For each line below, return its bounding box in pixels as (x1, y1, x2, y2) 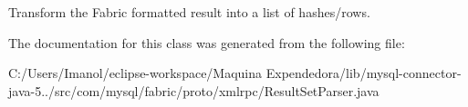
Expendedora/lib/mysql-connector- (265, 63, 462, 83)
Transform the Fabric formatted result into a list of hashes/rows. (8, 3, 370, 21)
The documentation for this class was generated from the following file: (8, 33, 405, 52)
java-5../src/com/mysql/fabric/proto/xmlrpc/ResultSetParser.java (8, 81, 380, 100)
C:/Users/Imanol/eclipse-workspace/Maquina (8, 63, 263, 83)
